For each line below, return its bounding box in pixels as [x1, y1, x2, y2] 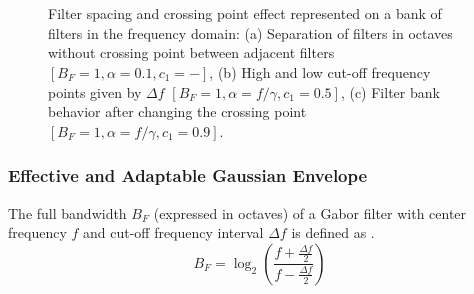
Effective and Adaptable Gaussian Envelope [8, 163, 368, 188]
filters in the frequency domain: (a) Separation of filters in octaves [48, 22, 453, 43]
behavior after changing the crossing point [48, 101, 307, 122]
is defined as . [291, 222, 375, 243]
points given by [48, 81, 142, 102]
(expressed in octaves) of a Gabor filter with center [153, 202, 467, 223]
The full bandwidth [8, 202, 127, 223]
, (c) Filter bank [340, 81, 440, 102]
